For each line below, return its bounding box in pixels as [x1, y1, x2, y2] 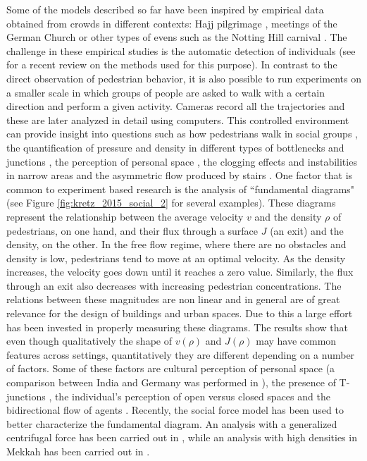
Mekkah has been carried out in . [6, 444, 150, 458]
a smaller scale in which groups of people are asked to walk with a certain [6, 85, 325, 99]
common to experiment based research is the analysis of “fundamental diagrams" [6, 181, 354, 196]
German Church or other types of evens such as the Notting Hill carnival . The [6, 30, 347, 44]
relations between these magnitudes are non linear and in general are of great [6, 292, 340, 307]
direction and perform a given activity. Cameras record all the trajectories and [6, 99, 345, 113]
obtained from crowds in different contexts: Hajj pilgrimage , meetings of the [6, 16, 337, 30]
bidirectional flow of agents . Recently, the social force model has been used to [6, 402, 344, 417]
